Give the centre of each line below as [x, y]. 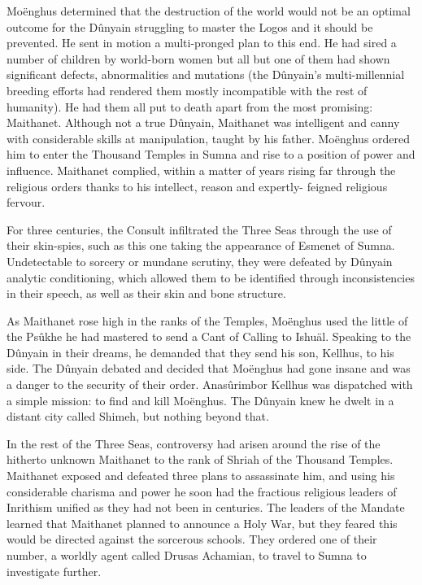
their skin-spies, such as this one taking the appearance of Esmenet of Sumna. [201, 245]
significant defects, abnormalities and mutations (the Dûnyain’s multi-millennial [206, 74]
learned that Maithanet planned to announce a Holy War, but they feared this [202, 523]
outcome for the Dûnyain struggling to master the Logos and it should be [190, 26]
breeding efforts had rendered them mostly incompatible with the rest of [187, 90]
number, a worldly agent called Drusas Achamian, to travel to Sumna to [187, 555]
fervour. [26, 202]
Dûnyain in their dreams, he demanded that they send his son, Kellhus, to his [200, 352]
